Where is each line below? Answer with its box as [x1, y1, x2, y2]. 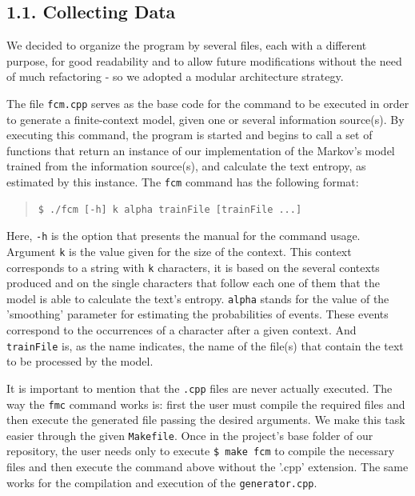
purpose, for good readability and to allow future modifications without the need [6, 52, 402, 69]
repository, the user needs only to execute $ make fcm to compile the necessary [6, 442, 395, 459]
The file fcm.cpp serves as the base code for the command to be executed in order [6, 94, 409, 111]
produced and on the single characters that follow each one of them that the [6, 274, 380, 291]
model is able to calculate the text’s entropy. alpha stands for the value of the [6, 290, 389, 306]
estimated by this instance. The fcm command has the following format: [6, 174, 359, 190]
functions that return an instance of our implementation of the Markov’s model [6, 142, 395, 158]
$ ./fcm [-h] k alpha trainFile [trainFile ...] [38, 203, 302, 215]
